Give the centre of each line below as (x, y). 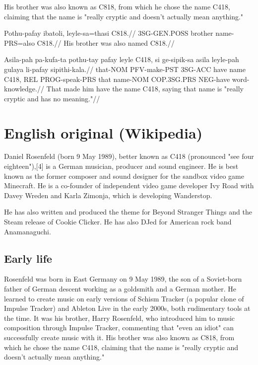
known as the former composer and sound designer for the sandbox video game (124, 176)
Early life (28, 258)
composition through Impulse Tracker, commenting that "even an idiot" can (119, 328)
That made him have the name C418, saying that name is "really (145, 89)
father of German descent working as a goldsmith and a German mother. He (120, 289)
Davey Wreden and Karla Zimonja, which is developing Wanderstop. (108, 195)
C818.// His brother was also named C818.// (106, 42)
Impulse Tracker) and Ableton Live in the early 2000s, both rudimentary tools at (127, 308)
